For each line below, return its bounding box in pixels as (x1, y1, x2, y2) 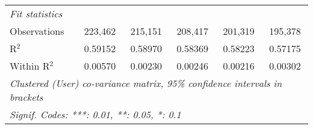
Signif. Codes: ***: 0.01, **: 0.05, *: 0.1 (10, 107, 181, 121)
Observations (10, 24, 64, 38)
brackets (10, 90, 43, 104)
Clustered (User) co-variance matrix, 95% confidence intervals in (10, 76, 282, 90)
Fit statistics (10, 7, 63, 20)
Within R (10, 59, 50, 73)
